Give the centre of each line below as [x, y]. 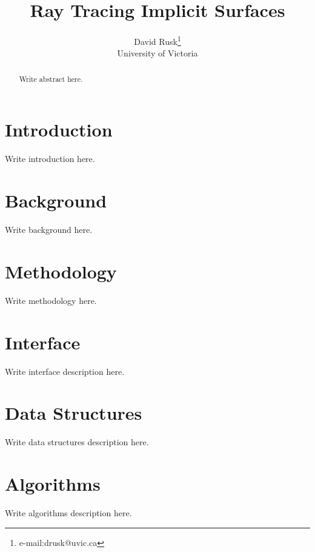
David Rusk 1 [157, 40]
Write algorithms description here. [68, 512]
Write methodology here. [51, 300]
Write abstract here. [51, 79]
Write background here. [49, 230]
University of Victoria [157, 53]
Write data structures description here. [77, 442]
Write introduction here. [50, 159]
